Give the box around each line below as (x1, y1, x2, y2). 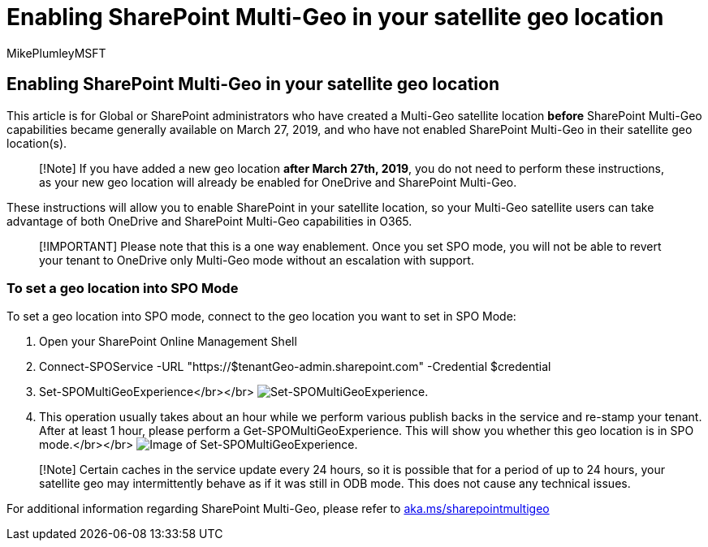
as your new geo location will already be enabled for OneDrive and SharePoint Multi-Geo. (39, 174, 517, 189)
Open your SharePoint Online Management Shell (39, 334, 297, 349)
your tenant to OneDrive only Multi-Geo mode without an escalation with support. (39, 252, 474, 267)
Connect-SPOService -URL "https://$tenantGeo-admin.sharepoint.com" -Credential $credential (39, 360, 551, 374)
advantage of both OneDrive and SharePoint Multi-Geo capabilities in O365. (6, 213, 412, 228)
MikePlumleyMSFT (6, 45, 106, 60)
